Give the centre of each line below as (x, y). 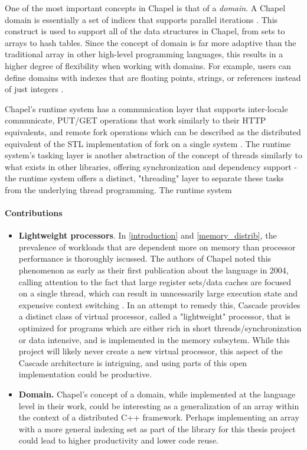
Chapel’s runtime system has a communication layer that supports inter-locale (146, 108)
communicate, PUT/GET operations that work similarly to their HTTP (135, 120)
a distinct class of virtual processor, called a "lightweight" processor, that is (154, 316)
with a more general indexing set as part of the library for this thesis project (157, 428)
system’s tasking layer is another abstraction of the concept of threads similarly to (154, 155)
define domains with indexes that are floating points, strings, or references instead (153, 77)
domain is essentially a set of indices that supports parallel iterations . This (141, 19)
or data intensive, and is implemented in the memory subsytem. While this (154, 339)
